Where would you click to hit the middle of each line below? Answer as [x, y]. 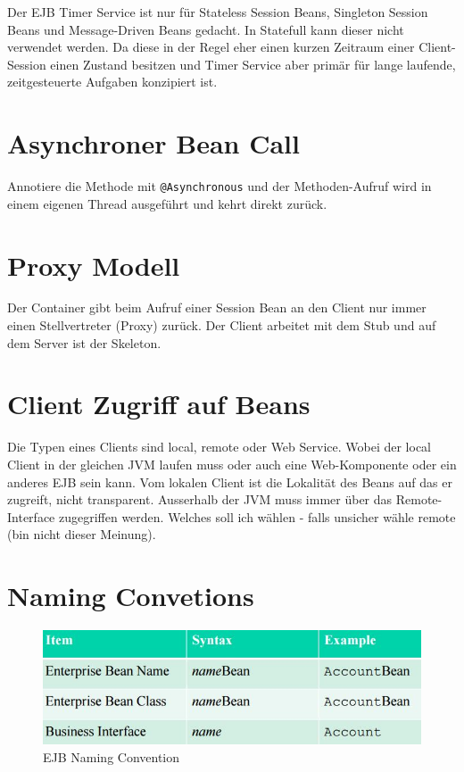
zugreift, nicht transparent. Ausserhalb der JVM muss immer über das [200, 499]
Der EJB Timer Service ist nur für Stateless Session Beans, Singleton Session [218, 12]
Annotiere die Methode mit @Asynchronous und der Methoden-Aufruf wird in [220, 186]
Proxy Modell [94, 265]
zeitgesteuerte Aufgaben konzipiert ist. [112, 82]
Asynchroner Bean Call [153, 143]
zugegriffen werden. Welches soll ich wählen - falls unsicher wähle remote [257, 516]
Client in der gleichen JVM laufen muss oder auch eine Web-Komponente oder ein [232, 464]
